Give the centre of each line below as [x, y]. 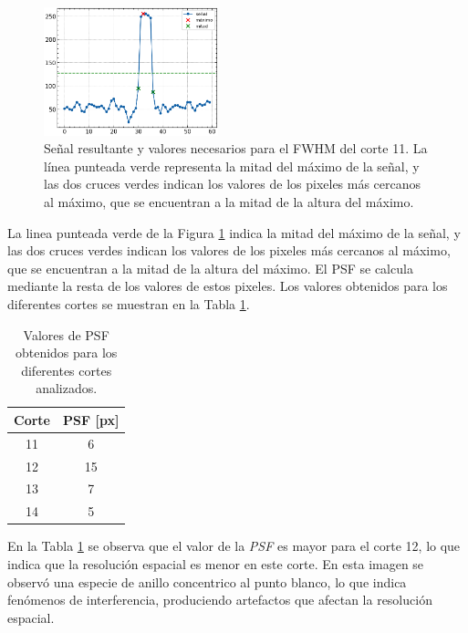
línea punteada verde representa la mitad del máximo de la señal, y [232, 166]
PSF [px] [91, 419]
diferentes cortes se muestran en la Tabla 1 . [129, 303]
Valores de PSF [66, 334]
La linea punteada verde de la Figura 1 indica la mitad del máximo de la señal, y [234, 232]
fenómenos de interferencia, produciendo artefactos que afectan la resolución [220, 600]
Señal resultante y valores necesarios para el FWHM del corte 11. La [236, 148]
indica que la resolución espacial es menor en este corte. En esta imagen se [216, 564]
